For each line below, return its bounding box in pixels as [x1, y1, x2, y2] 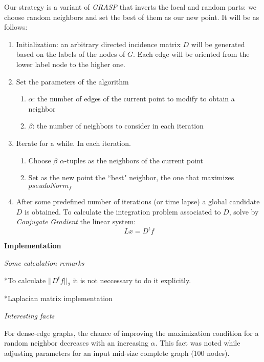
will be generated [191, 38, 245, 49]
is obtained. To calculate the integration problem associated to [25, 206, 221, 217]
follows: [4, 22, 28, 32]
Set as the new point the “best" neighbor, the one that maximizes [28, 172, 234, 183]
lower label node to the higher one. [16, 58, 125, 69]
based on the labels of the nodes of [16, 49, 125, 59]
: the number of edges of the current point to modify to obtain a [33, 93, 235, 104]
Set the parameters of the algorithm [16, 76, 129, 87]
